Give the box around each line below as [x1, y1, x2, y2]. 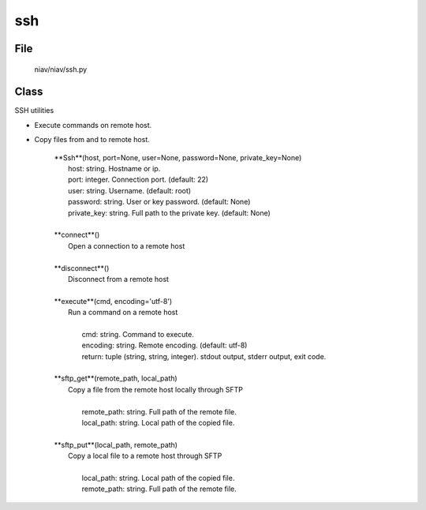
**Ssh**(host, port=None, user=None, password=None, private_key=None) [54, 152, 302, 162]
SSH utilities [14, 106, 54, 115]
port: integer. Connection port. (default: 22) [68, 174, 209, 185]
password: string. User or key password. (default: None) [68, 197, 251, 207]
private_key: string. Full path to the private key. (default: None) [68, 208, 271, 217]
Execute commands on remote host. [34, 120, 152, 129]
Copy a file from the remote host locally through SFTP [68, 384, 244, 394]
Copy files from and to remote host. [34, 135, 150, 144]
